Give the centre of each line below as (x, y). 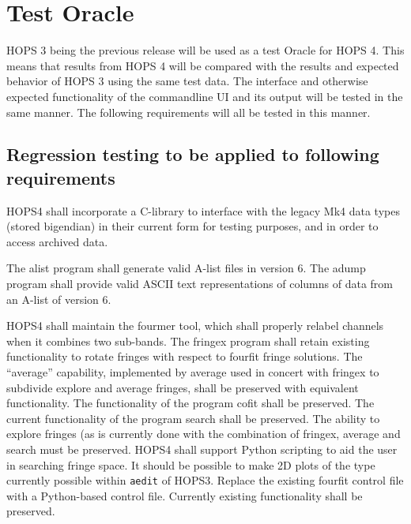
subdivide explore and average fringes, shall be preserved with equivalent (183, 387)
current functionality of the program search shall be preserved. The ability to (193, 418)
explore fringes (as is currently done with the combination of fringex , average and (204, 434)
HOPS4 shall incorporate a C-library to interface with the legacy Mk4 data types (203, 210)
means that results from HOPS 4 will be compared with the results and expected (203, 65)
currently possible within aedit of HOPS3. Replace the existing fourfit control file (205, 480)
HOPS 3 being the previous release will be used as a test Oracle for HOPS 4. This (205, 50)
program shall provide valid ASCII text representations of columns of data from (200, 284)
